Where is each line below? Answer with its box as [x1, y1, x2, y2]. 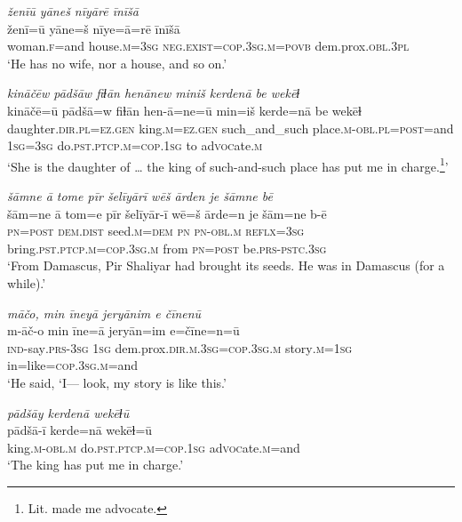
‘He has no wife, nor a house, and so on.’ [7, 53, 227, 72]
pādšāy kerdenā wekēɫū [7, 403, 130, 422]
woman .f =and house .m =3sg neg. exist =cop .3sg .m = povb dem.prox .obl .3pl [7, 36, 410, 55]
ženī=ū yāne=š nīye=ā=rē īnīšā [7, 19, 180, 37]
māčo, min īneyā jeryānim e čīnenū [7, 303, 202, 322]
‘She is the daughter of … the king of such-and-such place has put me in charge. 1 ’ [7, 154, 449, 175]
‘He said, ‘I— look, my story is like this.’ [7, 373, 227, 391]
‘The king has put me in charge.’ [7, 455, 184, 474]
